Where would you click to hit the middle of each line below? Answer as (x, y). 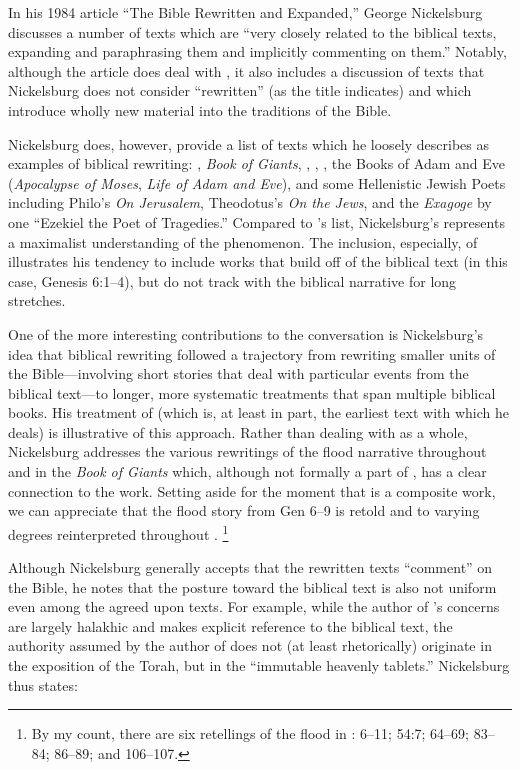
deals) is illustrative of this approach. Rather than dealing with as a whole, (238, 431)
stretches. (37, 300)
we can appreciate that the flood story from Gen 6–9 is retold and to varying (244, 510)
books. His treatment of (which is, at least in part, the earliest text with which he (258, 412)
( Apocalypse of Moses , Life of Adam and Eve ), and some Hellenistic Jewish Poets (257, 182)
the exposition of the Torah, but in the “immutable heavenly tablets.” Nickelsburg (259, 665)
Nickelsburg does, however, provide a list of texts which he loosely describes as (248, 143)
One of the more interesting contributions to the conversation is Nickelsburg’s (246, 333)
